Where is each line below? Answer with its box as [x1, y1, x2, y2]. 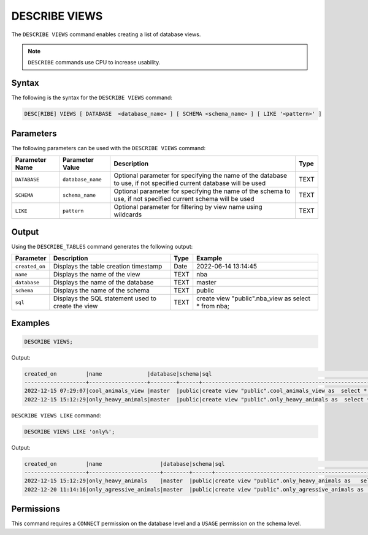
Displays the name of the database [53, 278, 154, 287]
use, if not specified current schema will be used [113, 195, 255, 203]
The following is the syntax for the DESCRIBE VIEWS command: [11, 94, 173, 101]
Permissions [11, 504, 61, 514]
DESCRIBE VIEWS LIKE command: [11, 411, 101, 419]
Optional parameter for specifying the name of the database [113, 172, 288, 180]
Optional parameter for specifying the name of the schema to [113, 187, 291, 195]
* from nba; [196, 302, 229, 311]
